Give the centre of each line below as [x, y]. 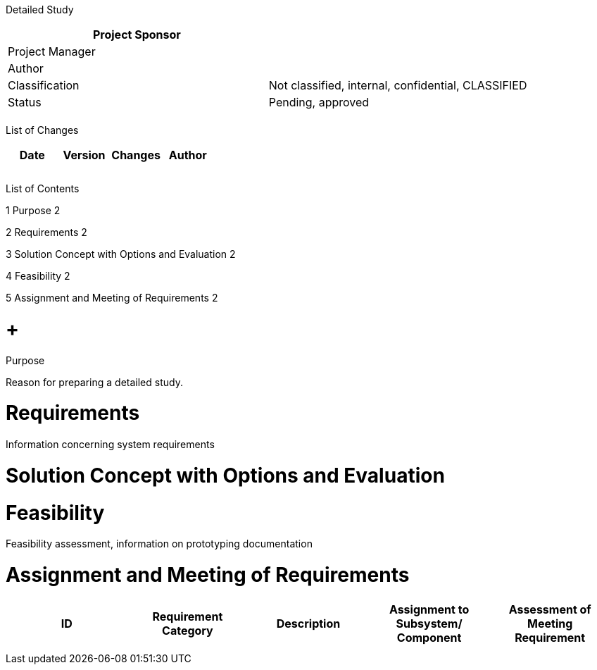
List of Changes [42, 130]
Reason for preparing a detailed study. [94, 382]
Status [25, 102]
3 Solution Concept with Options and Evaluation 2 [121, 254]
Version [84, 155]
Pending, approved [319, 102]
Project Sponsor [137, 35]
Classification [44, 85]
